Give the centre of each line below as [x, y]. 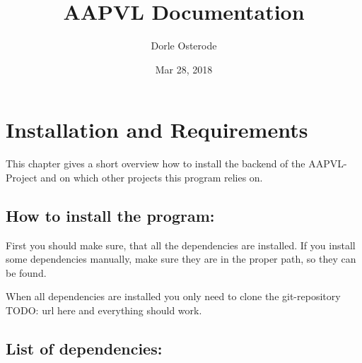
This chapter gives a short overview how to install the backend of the [156, 163]
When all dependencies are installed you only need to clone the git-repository [173, 296]
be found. [26, 272]
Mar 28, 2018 [184, 69]
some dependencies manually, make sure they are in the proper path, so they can [181, 259]
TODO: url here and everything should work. [104, 310]
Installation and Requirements [157, 130]
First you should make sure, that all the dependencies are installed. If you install [181, 245]
